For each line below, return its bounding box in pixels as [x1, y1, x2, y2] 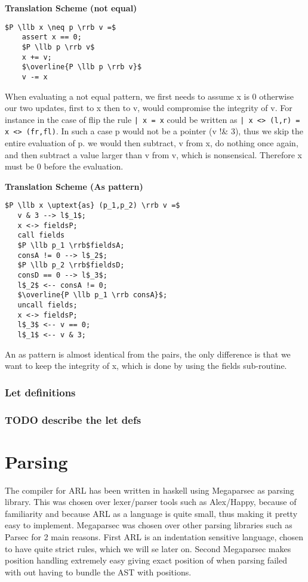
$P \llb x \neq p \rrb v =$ [5, 23, 116, 32]
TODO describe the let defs [5, 412, 141, 427]
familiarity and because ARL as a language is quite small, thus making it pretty [5, 507, 298, 519]
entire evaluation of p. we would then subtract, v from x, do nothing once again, [5, 137, 298, 149]
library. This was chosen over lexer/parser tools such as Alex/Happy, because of [5, 495, 297, 508]
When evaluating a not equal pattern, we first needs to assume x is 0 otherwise [5, 90, 294, 102]
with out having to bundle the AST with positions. [5, 565, 192, 578]
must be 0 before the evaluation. [5, 160, 124, 173]
